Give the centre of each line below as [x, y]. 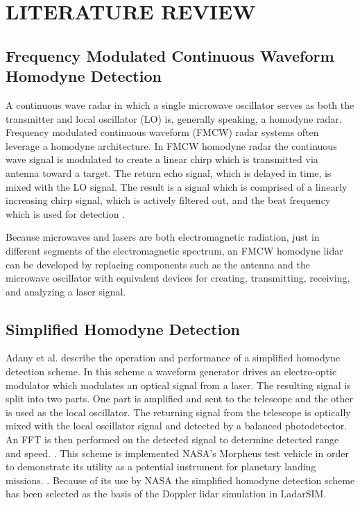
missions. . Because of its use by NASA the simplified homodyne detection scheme [180, 480]
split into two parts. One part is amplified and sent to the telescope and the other [179, 399]
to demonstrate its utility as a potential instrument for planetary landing [161, 467]
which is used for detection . [66, 213]
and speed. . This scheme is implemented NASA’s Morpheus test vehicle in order [177, 453]
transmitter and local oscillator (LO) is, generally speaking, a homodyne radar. [174, 118]
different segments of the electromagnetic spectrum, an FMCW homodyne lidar [174, 250]
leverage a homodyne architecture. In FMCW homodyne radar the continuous [171, 145]
